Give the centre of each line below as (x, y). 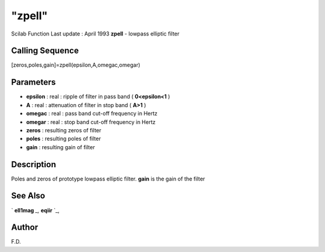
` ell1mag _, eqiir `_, (35, 210)
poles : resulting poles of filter (63, 139)
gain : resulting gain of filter (61, 147)
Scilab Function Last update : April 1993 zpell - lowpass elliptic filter (95, 34)
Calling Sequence (45, 51)
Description (34, 164)
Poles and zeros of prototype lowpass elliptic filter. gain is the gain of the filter (108, 179)
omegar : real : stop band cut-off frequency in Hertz (91, 122)
